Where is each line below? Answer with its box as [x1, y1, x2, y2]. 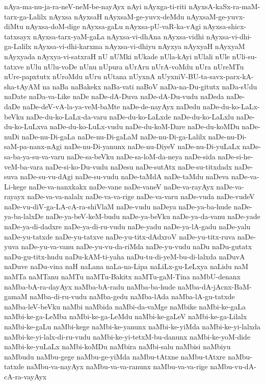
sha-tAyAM [4, 81, 40, 91]
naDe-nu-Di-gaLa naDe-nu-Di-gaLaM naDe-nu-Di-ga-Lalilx [21, 131, 206, 141]
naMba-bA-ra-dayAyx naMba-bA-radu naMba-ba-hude [4, 281, 176, 292]
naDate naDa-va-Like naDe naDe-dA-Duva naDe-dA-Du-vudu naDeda [4, 91, 224, 102]
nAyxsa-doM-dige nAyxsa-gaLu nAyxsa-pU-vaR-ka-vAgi [25, 21, 201, 32]
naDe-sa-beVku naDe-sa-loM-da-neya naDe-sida [67, 151, 216, 161]
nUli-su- [232, 51, 257, 61]
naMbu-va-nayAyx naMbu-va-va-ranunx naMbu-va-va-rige [26, 361, 208, 372]
